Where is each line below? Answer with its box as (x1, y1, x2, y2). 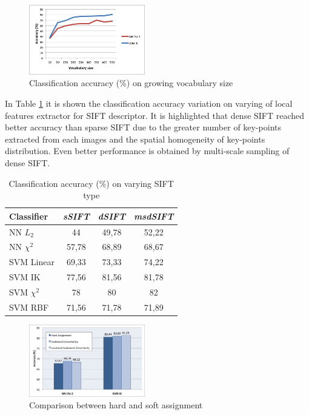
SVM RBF (9, 300, 49, 313)
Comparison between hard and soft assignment (29, 399, 203, 411)
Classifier (9, 209, 48, 222)
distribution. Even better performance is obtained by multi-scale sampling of (5, 144, 290, 157)
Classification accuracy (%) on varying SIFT (8, 177, 174, 189)
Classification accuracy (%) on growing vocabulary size (29, 76, 233, 89)
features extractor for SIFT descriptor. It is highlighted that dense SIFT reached (5, 109, 305, 121)
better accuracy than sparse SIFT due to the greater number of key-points (5, 121, 282, 133)
